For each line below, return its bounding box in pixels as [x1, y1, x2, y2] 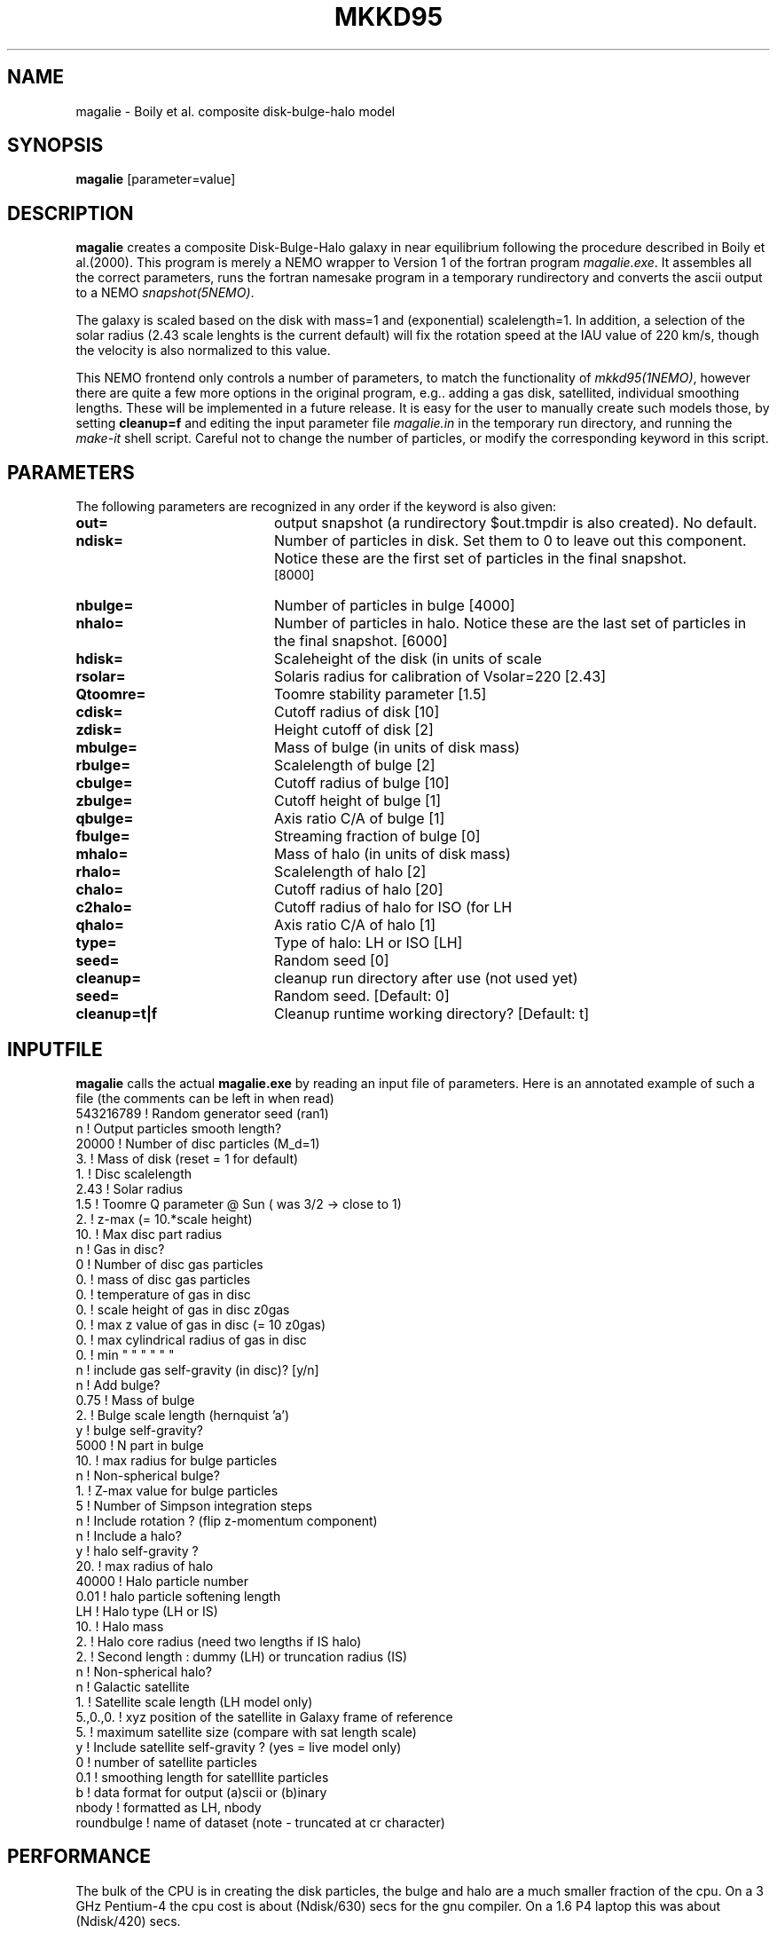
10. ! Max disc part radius [75, 1226, 223, 1242]
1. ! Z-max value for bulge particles [75, 1482, 279, 1498]
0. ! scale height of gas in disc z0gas [75, 1301, 290, 1317]
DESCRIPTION [7, 201, 134, 225]
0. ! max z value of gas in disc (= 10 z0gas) [75, 1316, 326, 1332]
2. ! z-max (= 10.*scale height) [75, 1211, 253, 1227]
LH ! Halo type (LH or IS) [75, 1603, 218, 1619]
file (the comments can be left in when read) [75, 1090, 334, 1106]
